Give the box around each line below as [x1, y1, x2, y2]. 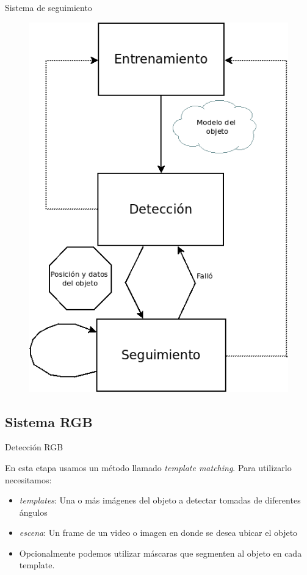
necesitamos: [5, 473, 52, 486]
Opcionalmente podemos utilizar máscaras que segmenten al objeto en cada [19, 546, 302, 559]
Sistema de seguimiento [5, 1, 92, 13]
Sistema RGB [5, 412, 93, 431]
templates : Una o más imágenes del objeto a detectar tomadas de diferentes [19, 494, 301, 507]
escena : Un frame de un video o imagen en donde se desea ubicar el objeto [19, 526, 298, 539]
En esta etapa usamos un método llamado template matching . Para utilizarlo [5, 461, 292, 474]
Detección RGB [5, 441, 63, 453]
